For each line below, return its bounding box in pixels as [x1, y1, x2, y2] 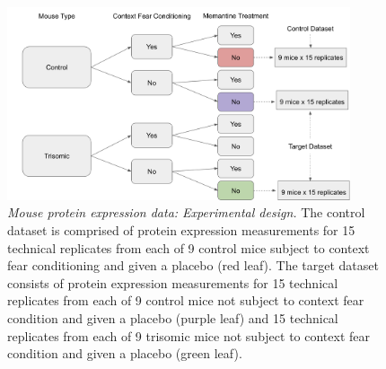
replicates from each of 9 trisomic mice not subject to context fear [7, 326, 370, 345]
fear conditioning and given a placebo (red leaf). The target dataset [7, 256, 379, 275]
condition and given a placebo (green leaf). [7, 344, 242, 363]
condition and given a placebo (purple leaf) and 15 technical [7, 309, 338, 327]
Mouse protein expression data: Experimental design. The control [7, 203, 365, 222]
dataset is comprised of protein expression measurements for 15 [7, 221, 355, 240]
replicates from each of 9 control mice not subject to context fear [7, 291, 364, 310]
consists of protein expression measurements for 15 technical [7, 273, 338, 292]
